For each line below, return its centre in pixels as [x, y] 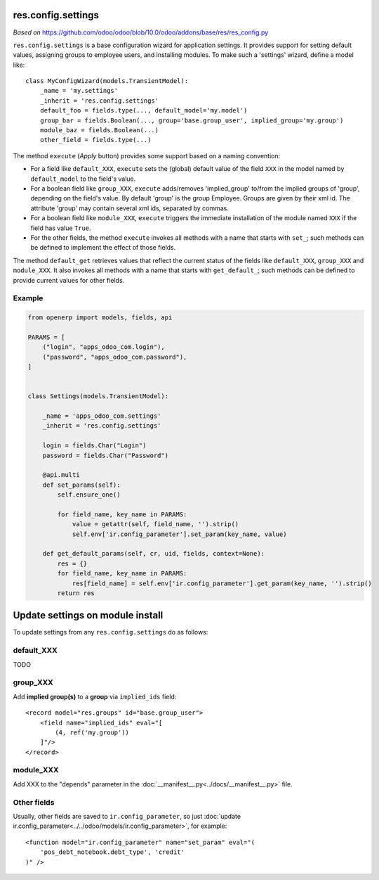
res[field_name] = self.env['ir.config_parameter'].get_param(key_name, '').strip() [222, 583]
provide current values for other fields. [69, 280]
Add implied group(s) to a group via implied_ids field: [95, 696]
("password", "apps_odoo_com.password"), [115, 357]
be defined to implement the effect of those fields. [103, 248]
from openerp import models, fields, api [100, 318]
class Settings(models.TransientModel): [98, 396]
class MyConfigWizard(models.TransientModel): [107, 81]
